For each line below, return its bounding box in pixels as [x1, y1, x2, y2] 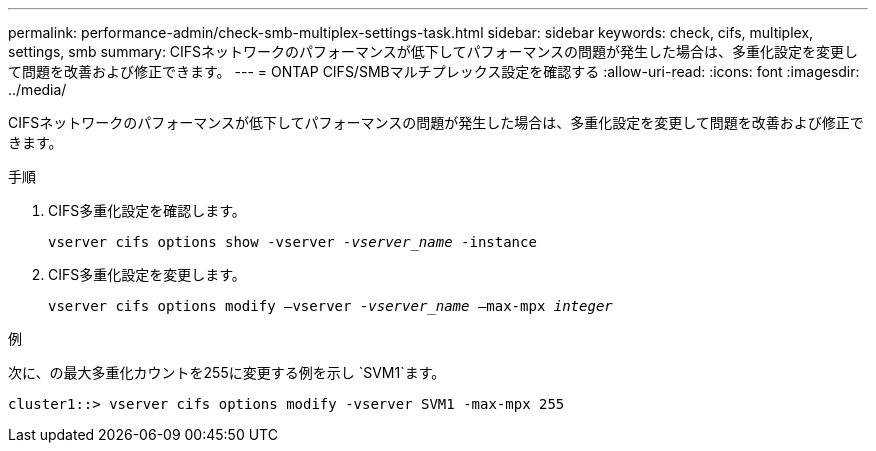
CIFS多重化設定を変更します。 [48, 266, 246, 283]
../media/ [8, 81, 67, 98]
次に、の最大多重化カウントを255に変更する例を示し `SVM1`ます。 [8, 364, 446, 381]
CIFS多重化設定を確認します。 [48, 202, 246, 219]
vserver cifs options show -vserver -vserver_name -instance [48, 234, 537, 250]
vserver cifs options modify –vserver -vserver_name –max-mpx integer [48, 298, 613, 314]
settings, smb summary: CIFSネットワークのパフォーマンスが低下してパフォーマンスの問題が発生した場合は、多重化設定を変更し [8, 43, 859, 60]
